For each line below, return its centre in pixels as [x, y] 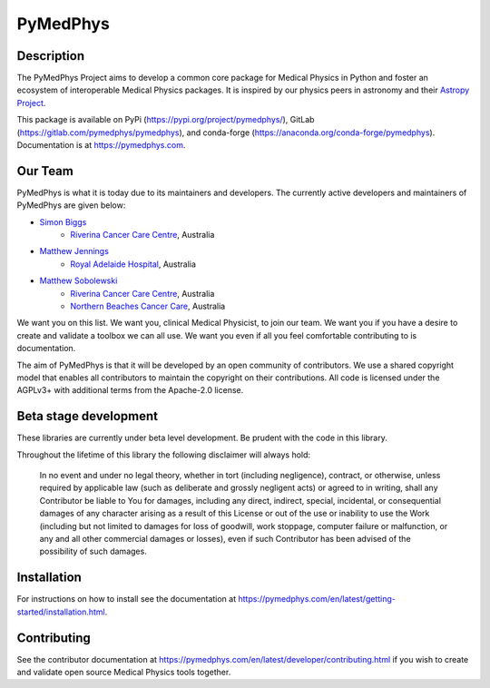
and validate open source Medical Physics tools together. [124, 673]
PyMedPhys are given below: [71, 205]
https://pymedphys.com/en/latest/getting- [317, 599]
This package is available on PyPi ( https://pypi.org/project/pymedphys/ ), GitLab [166, 120]
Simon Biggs [63, 221]
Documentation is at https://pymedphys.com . [101, 145]
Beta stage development [88, 416]
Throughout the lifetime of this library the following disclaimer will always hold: [164, 455]
